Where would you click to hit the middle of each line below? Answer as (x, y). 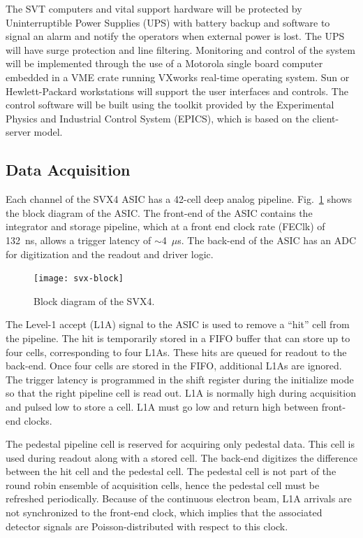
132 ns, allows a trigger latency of (79, 240)
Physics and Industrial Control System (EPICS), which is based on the (157, 118)
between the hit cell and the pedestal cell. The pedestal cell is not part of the (171, 471)
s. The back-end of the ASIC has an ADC (267, 240)
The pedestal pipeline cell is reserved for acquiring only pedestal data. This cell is (180, 444)
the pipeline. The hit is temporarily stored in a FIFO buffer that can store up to (178, 338)
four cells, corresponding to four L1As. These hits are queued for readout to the (176, 352)
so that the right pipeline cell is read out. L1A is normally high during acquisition (181, 393)
